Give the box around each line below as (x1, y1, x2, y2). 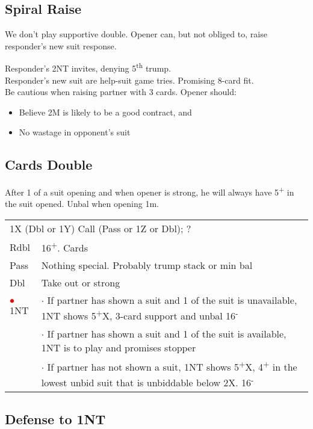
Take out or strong (41, 276, 120, 290)
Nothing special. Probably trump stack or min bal (41, 258, 253, 273)
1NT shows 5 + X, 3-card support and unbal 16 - (41, 307, 238, 323)
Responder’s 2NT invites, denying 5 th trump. (5, 60, 171, 75)
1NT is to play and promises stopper (41, 340, 196, 354)
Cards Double (5, 155, 93, 174)
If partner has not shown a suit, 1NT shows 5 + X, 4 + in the (47, 357, 297, 374)
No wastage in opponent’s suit (19, 126, 131, 138)
